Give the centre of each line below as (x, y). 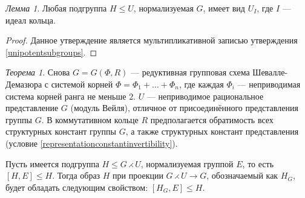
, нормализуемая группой (187, 163)
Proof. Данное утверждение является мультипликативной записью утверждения (152, 40)
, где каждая (201, 84)
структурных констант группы (61, 131)
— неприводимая (269, 84)
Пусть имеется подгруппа (52, 163)
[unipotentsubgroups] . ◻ (51, 52)
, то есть (258, 163)
